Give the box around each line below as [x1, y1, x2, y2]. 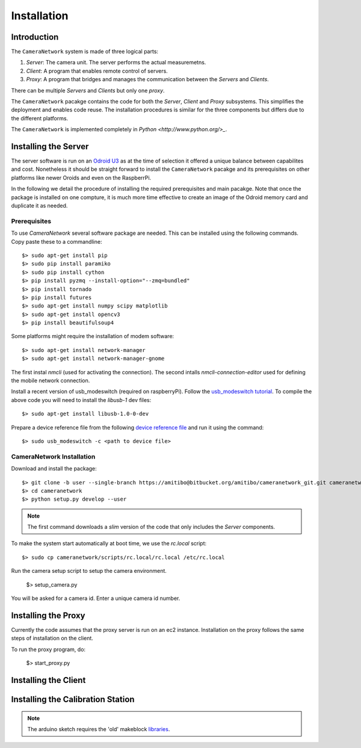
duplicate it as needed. [11, 202, 68, 209]
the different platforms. [11, 114, 69, 122]
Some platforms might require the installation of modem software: [11, 333, 174, 340]
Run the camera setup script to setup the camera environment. [11, 567, 167, 575]
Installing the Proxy [11, 610, 85, 620]
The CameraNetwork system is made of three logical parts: [11, 48, 159, 55]
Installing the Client [11, 675, 86, 685]
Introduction [11, 32, 59, 42]
